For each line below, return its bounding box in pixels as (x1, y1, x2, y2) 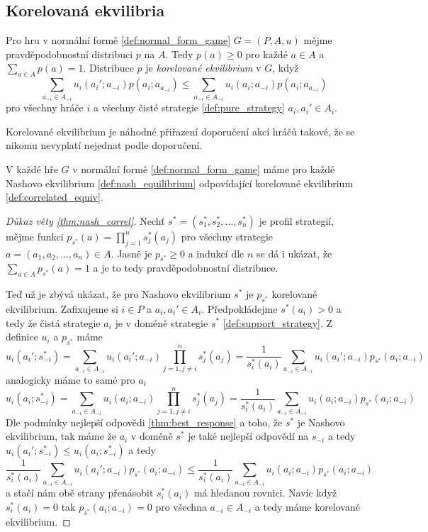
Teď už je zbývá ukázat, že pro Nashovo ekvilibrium (6, 287, 231, 301)
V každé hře (6, 161, 58, 176)
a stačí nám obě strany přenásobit (6, 485, 154, 500)
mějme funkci (6, 228, 64, 243)
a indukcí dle (188, 245, 244, 260)
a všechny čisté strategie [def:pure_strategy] (93, 100, 285, 115)
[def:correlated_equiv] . (6, 189, 103, 204)
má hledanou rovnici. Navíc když (194, 485, 337, 500)
